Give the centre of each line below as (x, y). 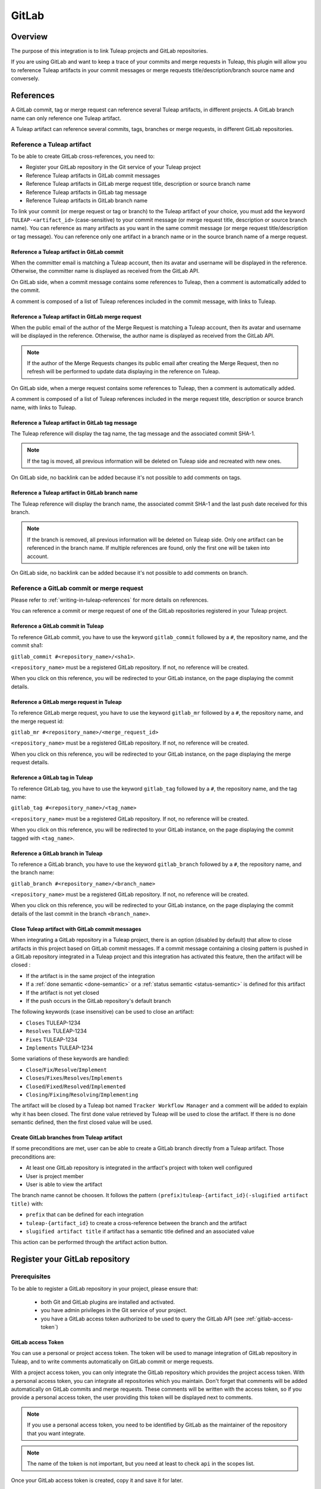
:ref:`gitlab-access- (270, 1319)
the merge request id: (37, 721)
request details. (30, 762)
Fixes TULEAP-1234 (52, 1039)
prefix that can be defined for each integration (85, 1214)
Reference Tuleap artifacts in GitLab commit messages (93, 175)
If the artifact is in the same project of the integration (90, 976)
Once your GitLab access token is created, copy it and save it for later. (97, 1480)
